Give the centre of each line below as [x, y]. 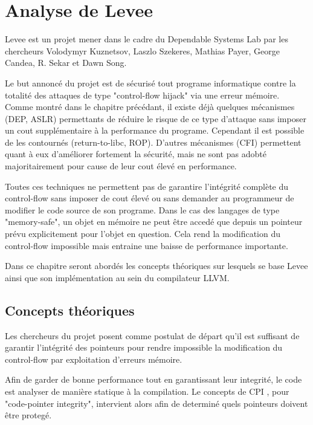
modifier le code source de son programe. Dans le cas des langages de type [142, 209]
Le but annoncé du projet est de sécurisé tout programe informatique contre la [150, 83]
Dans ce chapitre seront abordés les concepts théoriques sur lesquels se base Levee [156, 266]
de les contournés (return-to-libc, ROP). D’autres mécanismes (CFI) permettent [153, 142]
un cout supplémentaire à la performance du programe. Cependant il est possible [155, 130]
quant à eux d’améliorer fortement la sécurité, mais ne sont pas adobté [136, 154]
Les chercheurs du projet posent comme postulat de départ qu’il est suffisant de [152, 335]
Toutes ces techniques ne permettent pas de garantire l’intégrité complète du [147, 186]
